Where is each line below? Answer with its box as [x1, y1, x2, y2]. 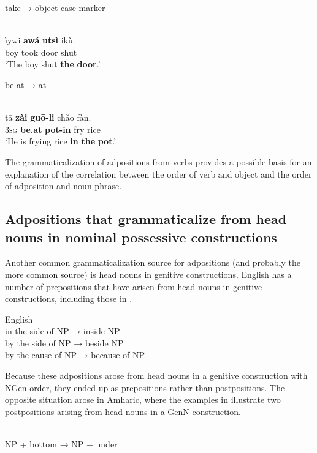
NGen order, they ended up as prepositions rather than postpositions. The [5, 381, 285, 394]
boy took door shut [5, 45, 77, 58]
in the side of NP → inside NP [5, 324, 120, 337]
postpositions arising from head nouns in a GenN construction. [5, 405, 241, 417]
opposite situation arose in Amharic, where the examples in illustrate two [5, 393, 281, 406]
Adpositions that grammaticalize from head [5, 209, 287, 228]
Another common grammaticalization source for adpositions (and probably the [5, 256, 300, 269]
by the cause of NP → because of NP [5, 348, 145, 361]
